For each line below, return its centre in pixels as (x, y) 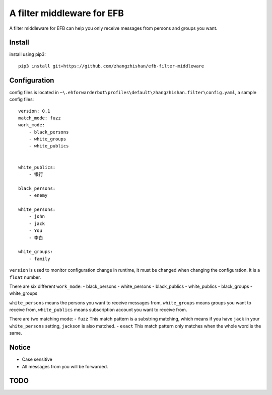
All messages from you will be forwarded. (65, 366)
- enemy (38, 195)
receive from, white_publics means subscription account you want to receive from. (98, 310)
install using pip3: (28, 54)
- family (39, 259)
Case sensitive (37, 359)
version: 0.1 (34, 111)
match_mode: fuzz (40, 118)
